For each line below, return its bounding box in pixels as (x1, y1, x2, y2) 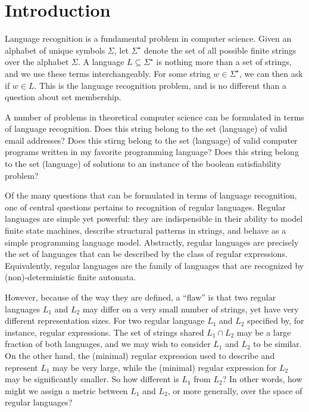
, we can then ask (239, 67, 303, 79)
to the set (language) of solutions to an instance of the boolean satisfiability (5, 157, 282, 170)
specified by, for (247, 314, 304, 327)
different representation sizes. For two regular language (5, 314, 205, 327)
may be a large (236, 326, 291, 338)
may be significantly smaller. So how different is (5, 373, 179, 385)
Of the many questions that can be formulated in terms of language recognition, (5, 189, 297, 202)
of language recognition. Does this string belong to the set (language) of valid (5, 122, 288, 135)
